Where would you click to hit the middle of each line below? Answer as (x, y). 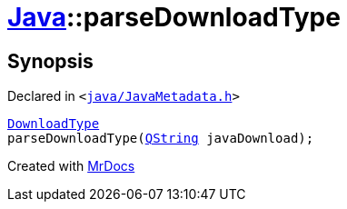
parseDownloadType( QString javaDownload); (161, 139)
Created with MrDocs (71, 166)
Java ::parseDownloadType (174, 17)
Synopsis (50, 61)
